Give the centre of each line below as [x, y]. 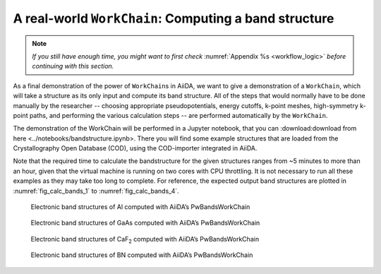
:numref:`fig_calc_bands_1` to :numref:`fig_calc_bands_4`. [96, 191]
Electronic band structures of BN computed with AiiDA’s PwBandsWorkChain [142, 255]
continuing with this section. [73, 66]
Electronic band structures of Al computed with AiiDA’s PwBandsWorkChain [140, 207]
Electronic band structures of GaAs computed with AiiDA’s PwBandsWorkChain [145, 223]
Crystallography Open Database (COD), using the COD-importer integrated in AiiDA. [135, 148]
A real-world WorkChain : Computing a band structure [174, 18]
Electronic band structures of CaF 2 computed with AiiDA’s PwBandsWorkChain [145, 240]
